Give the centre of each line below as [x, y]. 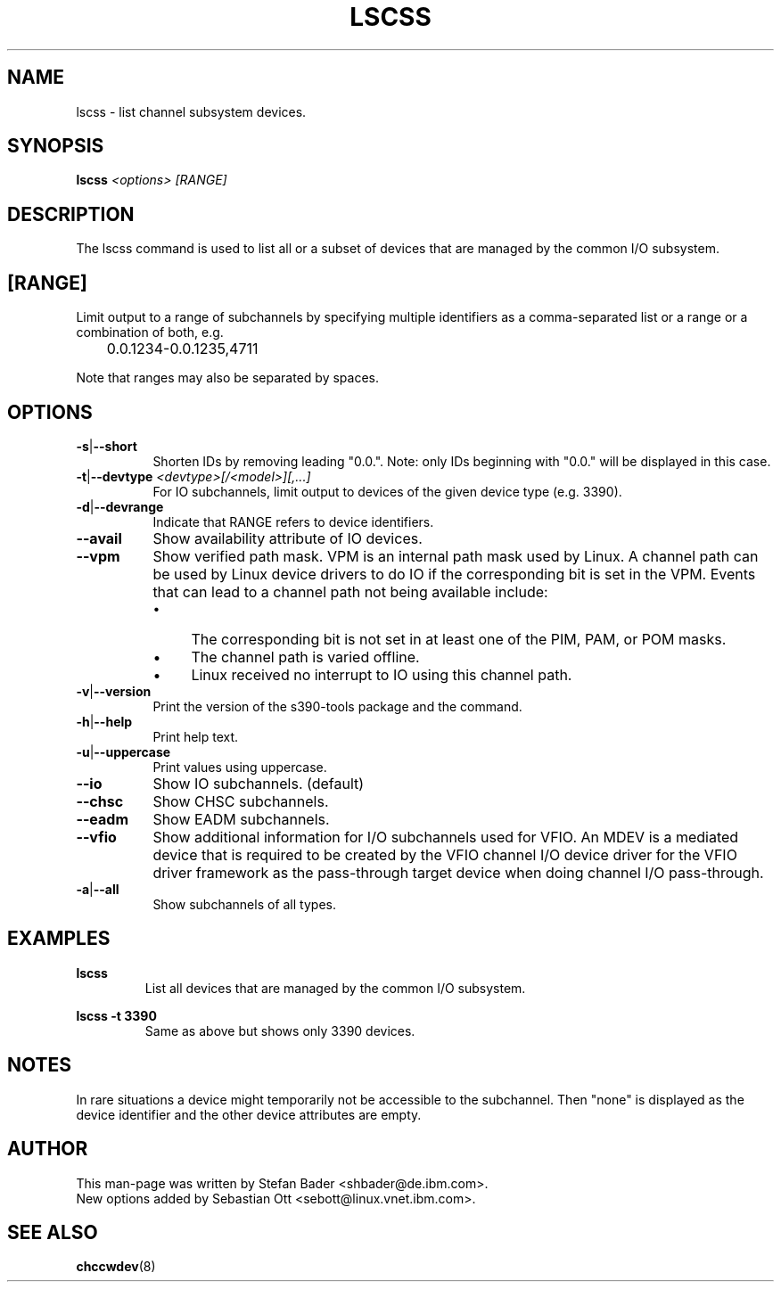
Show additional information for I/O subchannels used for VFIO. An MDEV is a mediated [446, 837]
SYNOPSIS [56, 146]
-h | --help [104, 721]
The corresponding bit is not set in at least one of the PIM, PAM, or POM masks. [459, 639]
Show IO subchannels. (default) [259, 783]
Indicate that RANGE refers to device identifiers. [293, 521]
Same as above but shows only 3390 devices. [280, 1030]
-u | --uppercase [123, 751]
